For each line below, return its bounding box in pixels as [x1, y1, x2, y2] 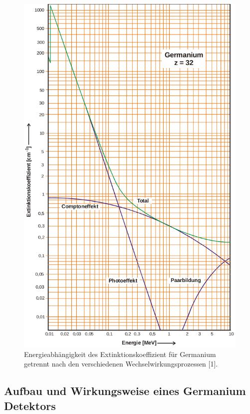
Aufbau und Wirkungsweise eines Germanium [4, 383, 246, 398]
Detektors [4, 397, 56, 413]
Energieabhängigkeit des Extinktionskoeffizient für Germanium [24, 348, 216, 359]
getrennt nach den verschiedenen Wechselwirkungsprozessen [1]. [24, 358, 218, 369]
